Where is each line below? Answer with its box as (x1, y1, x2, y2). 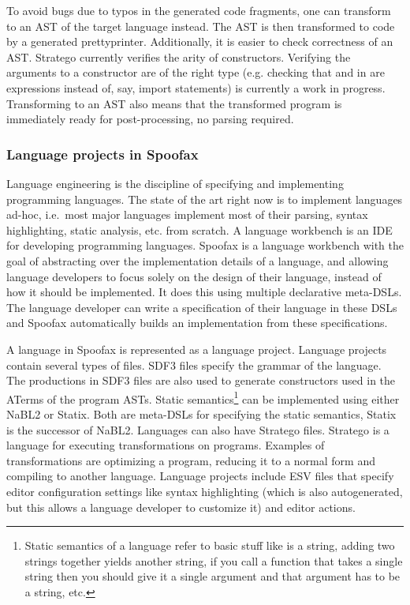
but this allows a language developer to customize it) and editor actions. (6, 498, 356, 515)
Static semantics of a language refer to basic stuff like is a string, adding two (24, 537, 395, 554)
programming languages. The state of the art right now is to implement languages (6, 190, 403, 207)
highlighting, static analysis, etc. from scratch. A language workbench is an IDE (6, 221, 393, 238)
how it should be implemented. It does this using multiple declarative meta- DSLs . (6, 284, 402, 300)
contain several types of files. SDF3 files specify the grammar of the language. (6, 356, 382, 373)
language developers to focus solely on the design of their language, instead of (6, 268, 382, 284)
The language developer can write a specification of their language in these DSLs (6, 299, 397, 315)
